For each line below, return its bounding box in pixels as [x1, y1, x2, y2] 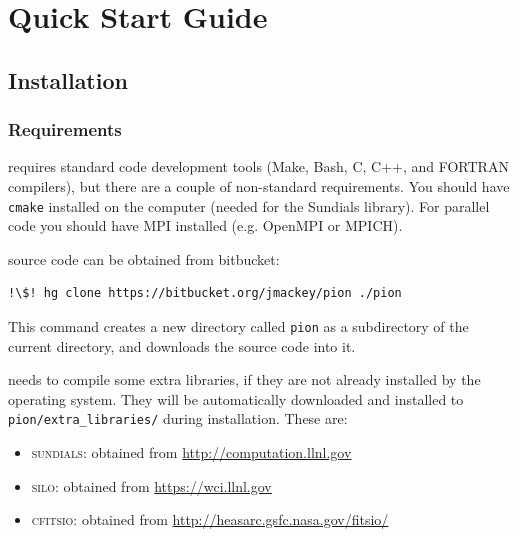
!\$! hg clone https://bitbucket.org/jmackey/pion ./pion [8, 286, 402, 301]
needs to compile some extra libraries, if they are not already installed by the [8, 369, 481, 390]
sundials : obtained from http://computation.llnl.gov [31, 442, 352, 463]
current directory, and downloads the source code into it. [8, 335, 356, 356]
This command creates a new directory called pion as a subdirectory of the [8, 316, 469, 336]
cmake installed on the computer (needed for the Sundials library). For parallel [8, 195, 490, 216]
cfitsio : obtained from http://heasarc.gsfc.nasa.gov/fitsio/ [31, 509, 389, 530]
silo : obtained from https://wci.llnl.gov [31, 475, 272, 496]
